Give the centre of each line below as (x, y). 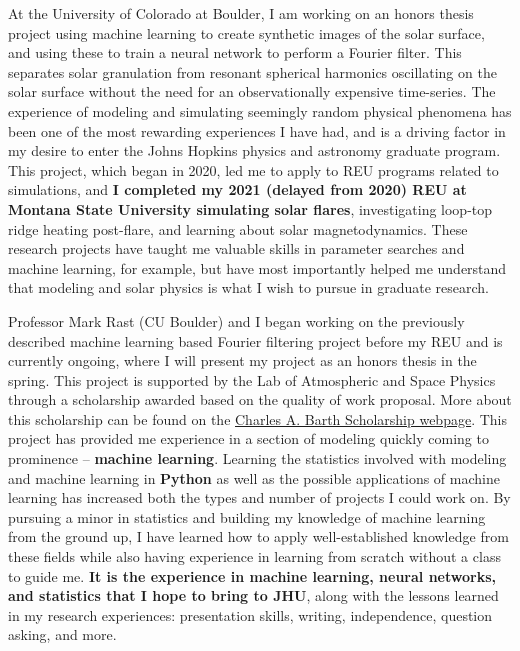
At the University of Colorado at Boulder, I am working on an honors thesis (241, 13)
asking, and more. (62, 634)
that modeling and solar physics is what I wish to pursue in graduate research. (249, 287)
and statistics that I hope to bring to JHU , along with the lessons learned (253, 595)
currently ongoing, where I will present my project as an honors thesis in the (242, 360)
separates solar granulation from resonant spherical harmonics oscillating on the (252, 71)
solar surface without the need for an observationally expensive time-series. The (252, 91)
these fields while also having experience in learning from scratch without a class (254, 556)
